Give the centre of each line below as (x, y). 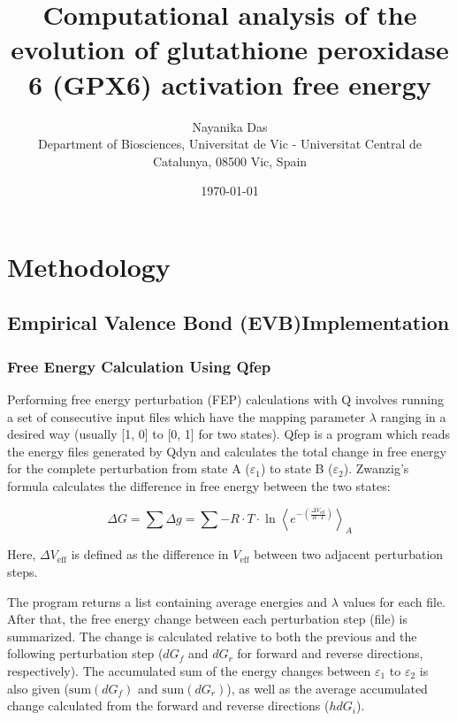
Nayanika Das (230, 126)
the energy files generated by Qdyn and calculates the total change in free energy (227, 451)
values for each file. (394, 601)
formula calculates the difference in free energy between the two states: (199, 486)
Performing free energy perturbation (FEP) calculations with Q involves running (226, 399)
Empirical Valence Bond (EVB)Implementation (228, 322)
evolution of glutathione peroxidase (230, 49)
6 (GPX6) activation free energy (230, 84)
